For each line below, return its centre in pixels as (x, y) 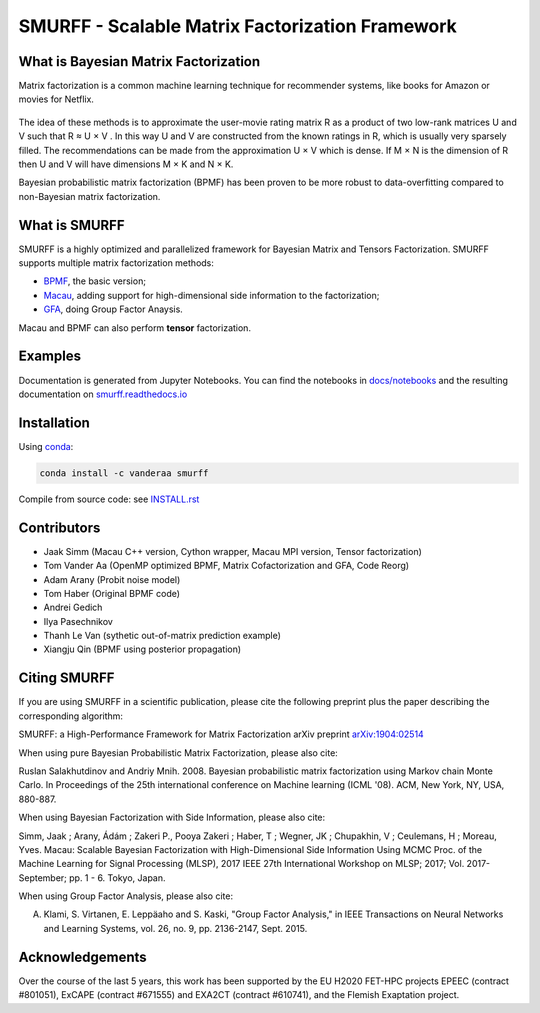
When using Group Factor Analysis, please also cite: (126, 896)
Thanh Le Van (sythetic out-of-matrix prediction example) (162, 636)
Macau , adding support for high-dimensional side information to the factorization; (211, 295)
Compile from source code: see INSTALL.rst (109, 499)
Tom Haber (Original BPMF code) (111, 593)
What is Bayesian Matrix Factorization (139, 61)
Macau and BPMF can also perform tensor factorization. (135, 327)
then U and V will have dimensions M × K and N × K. (126, 164)
